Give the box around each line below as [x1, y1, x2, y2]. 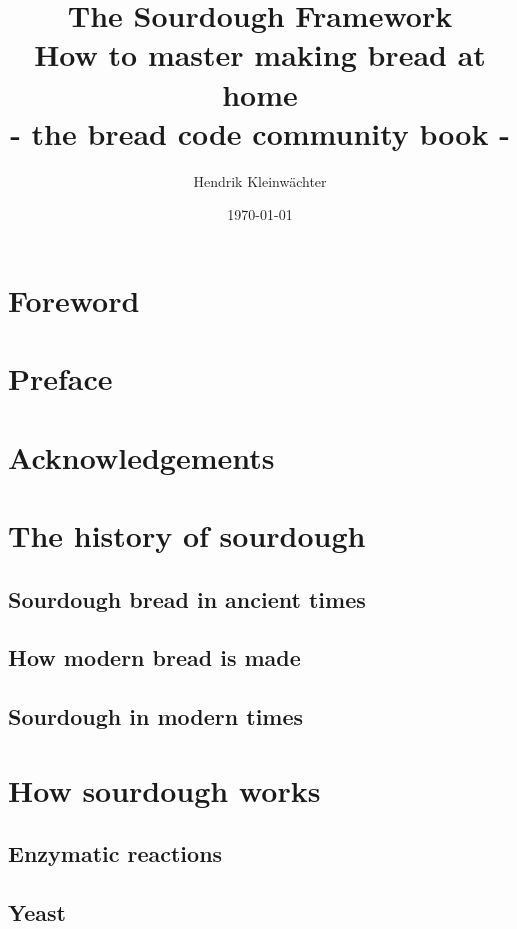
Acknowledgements [8, 436, 275, 477]
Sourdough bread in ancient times [8, 583, 366, 614]
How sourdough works [8, 769, 321, 810]
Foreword [8, 279, 140, 320]
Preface [8, 358, 113, 399]
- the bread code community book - [10, 112, 510, 153]
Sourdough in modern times [8, 701, 304, 732]
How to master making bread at [34, 34, 486, 75]
